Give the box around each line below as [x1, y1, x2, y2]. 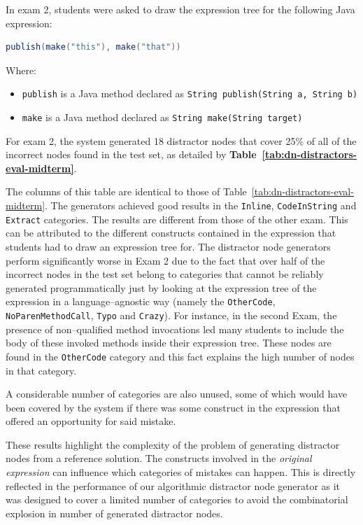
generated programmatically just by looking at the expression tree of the [6, 280, 317, 295]
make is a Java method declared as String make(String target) [22, 110, 303, 125]
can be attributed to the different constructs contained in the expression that [6, 225, 336, 240]
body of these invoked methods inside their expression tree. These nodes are [6, 335, 332, 350]
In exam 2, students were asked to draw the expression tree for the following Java [6, 2, 355, 16]
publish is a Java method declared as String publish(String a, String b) [22, 86, 358, 101]
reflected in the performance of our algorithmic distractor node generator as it [6, 478, 341, 493]
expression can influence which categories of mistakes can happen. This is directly [6, 465, 356, 479]
